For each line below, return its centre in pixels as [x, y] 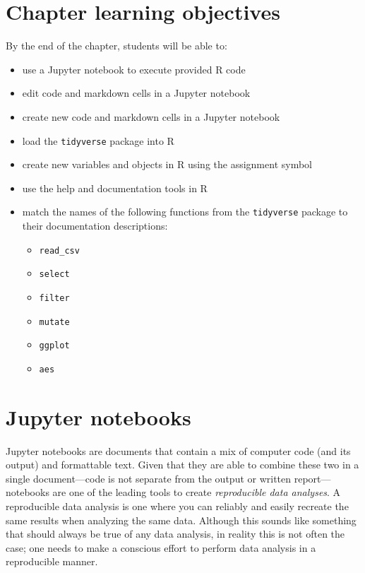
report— [312, 478]
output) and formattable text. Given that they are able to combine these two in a [182, 465]
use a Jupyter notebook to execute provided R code [134, 69]
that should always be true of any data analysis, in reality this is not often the [175, 534]
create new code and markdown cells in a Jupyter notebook [151, 116]
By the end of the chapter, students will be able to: [116, 46]
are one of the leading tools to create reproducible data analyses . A [197, 492]
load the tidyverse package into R [98, 140]
